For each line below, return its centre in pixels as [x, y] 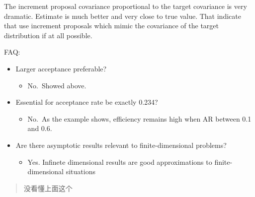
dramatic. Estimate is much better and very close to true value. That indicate [123, 16]
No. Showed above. [57, 85]
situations [81, 171]
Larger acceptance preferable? [61, 68]
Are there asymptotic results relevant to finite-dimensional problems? [121, 145]
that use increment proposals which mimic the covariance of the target [112, 26]
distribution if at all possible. [48, 35]
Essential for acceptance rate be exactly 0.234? [87, 102]
